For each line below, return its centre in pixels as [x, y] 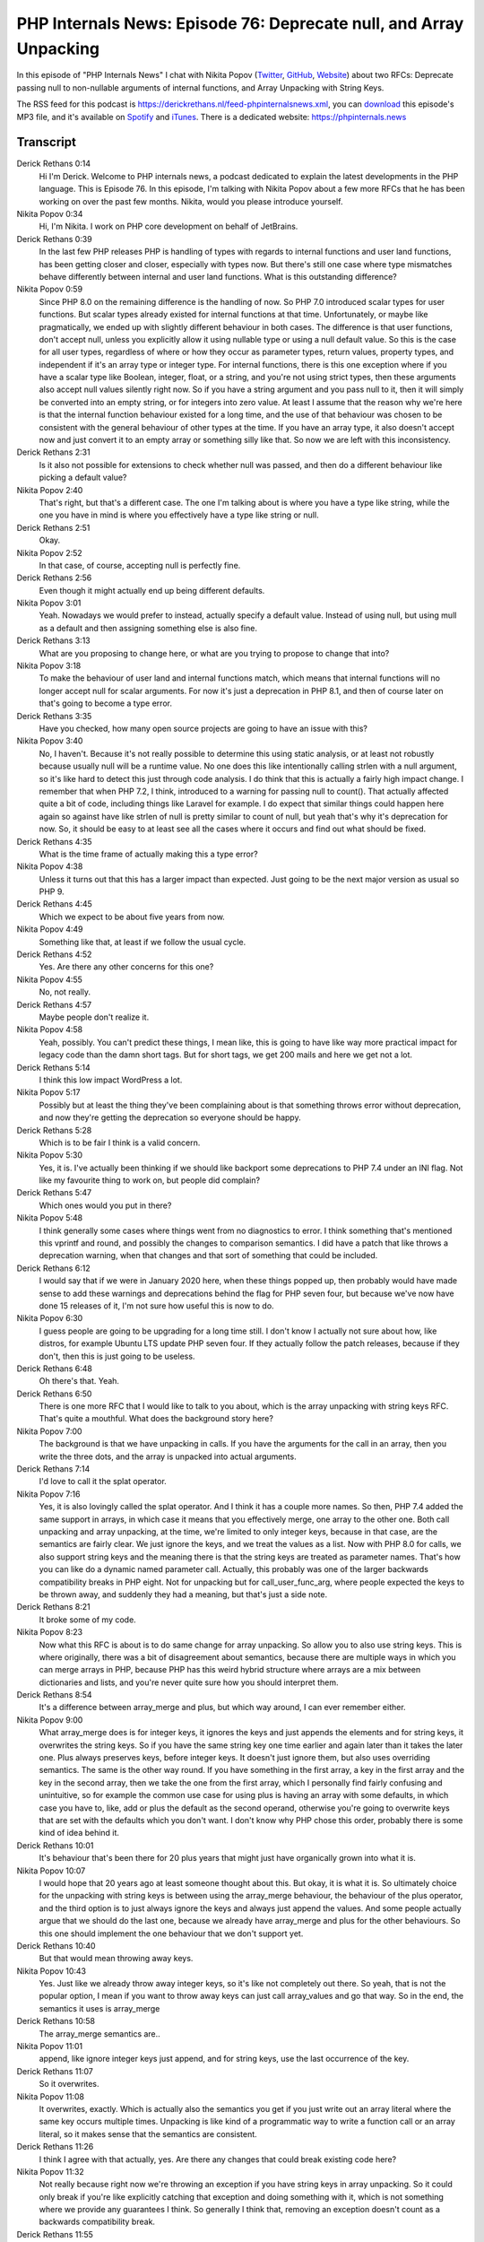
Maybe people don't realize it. [94, 1017]
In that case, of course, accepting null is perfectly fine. [140, 565]
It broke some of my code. [87, 1620]
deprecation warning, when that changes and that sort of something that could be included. [208, 1256]
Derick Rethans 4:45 [55, 904]
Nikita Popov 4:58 [50, 1030]
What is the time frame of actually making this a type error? [149, 854]
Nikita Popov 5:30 [50, 1155]
